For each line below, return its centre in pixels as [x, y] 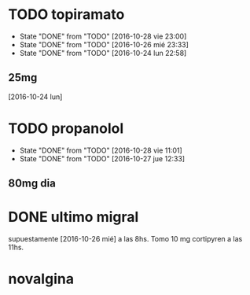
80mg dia [32, 184]
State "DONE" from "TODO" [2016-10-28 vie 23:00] [103, 36]
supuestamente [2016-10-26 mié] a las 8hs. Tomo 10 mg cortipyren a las [125, 239]
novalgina [41, 279]
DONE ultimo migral [74, 217]
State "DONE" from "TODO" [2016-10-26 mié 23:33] [104, 44]
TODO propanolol [66, 128]
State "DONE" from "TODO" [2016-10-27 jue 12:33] [102, 158]
